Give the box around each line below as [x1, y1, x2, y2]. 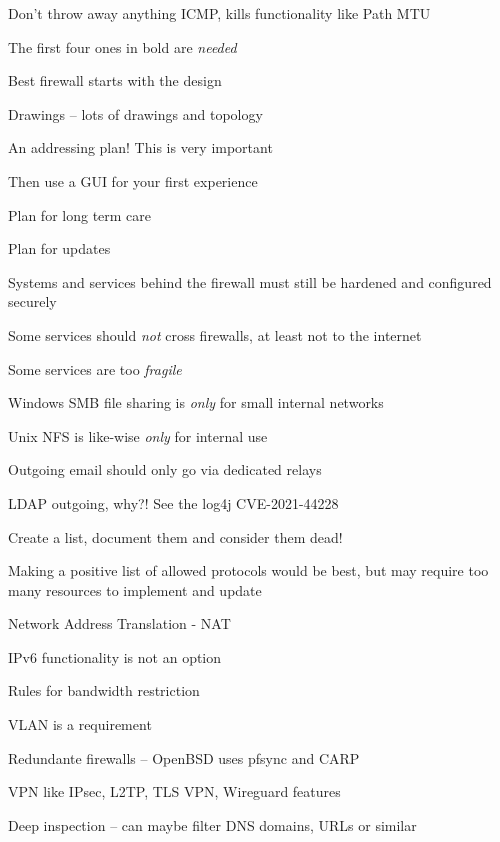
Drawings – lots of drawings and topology [8, 103, 263, 124]
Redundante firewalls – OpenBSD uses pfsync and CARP [8, 747, 360, 768]
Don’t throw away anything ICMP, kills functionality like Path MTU [8, 3, 431, 23]
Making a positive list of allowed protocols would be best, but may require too [8, 560, 489, 581]
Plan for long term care [8, 204, 152, 225]
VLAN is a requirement [8, 714, 152, 735]
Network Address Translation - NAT [8, 613, 231, 634]
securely [8, 291, 57, 312]
